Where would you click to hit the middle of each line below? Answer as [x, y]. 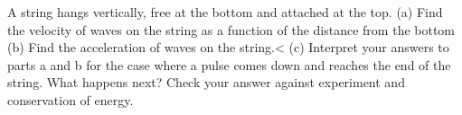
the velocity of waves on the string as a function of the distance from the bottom [231, 29]
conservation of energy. [71, 99]
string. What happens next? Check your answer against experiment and [206, 82]
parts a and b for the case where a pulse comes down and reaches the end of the [229, 64]
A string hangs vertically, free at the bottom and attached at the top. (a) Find [225, 12]
